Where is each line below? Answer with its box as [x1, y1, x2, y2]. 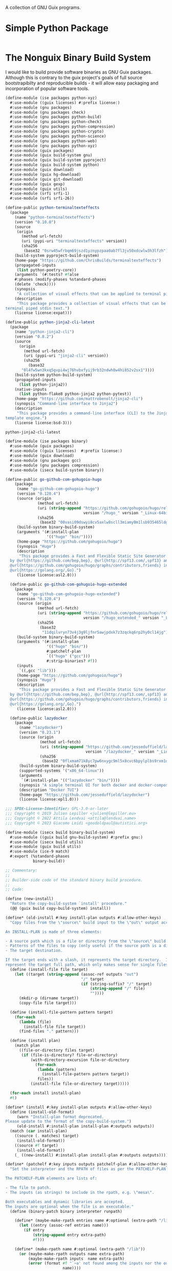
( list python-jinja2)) [18, 382, 68, 387]
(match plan [14, 1043, 40, 1048]
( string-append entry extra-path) [32, 1232, 106, 1238]
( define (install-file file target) [10, 967, 88, 972]
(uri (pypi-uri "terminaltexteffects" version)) [21, 239, 127, 244]
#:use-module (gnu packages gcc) [10, 458, 81, 463]
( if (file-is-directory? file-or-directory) [21, 1052, 118, 1057]
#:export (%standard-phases [10, 854, 70, 859]
